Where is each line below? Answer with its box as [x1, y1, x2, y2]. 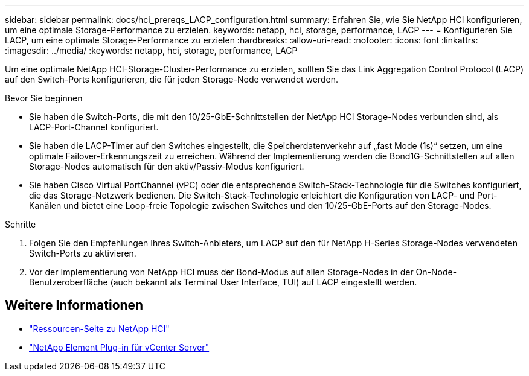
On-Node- [415, 267, 457, 277]
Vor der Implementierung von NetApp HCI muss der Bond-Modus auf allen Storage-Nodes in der [29, 267, 414, 277]
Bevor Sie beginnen [5, 93, 83, 103]
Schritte [5, 219, 36, 229]
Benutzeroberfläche [29, 277, 108, 287]
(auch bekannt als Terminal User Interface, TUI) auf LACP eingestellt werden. [110, 277, 417, 287]
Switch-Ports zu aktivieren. [29, 248, 136, 258]
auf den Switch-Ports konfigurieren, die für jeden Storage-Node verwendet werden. [5, 74, 339, 84]
